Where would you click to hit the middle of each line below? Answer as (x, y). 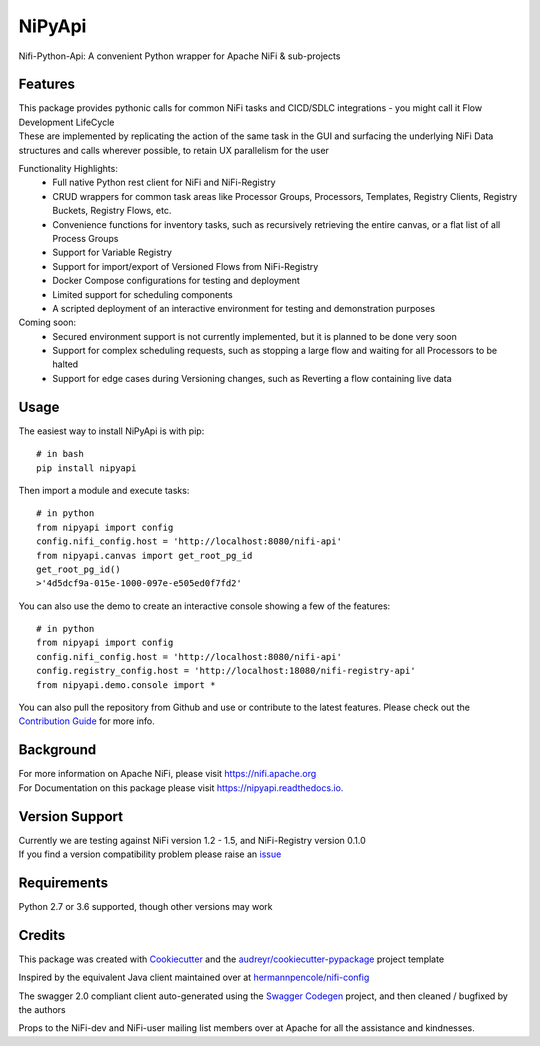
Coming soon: (47, 322)
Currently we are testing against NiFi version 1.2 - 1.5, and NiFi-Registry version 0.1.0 (192, 840)
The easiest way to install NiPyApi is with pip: (111, 431)
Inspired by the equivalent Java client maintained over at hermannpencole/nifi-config (194, 977)
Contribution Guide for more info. (86, 721)
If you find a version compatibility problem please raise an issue (150, 854)
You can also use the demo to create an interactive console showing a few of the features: (204, 606)
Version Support (71, 816)
